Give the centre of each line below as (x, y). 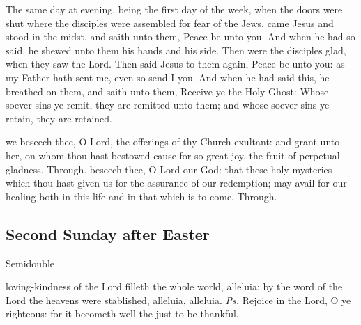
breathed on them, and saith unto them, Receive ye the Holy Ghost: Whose (167, 91)
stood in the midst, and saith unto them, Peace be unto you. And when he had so (180, 37)
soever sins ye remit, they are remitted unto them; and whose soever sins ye (168, 105)
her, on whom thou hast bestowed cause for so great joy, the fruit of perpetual (173, 155)
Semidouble (30, 263)
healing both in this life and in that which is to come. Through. (141, 196)
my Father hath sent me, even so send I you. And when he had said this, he (168, 77)
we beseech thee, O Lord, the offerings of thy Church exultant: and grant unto (173, 142)
